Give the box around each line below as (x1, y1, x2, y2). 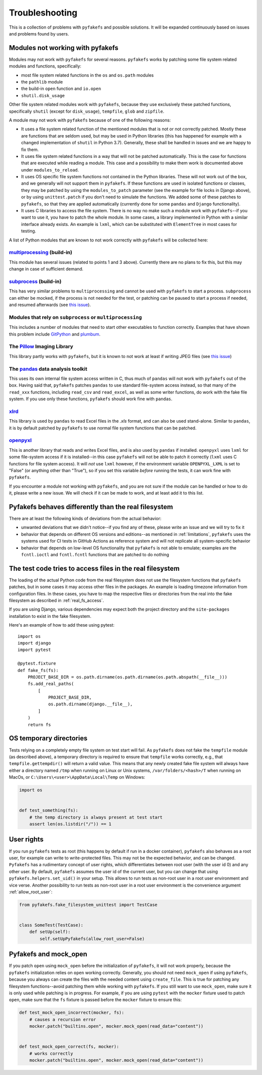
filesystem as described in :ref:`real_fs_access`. (9, 597, 104, 603)
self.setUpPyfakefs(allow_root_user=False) (39, 936, 145, 941)
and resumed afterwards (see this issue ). (9, 302, 91, 308)
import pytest (17, 647, 51, 653)
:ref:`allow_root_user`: (9, 889, 53, 895)
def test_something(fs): (19, 808, 79, 813)
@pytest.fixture (17, 661, 56, 666)
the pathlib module (21, 79, 63, 85)
